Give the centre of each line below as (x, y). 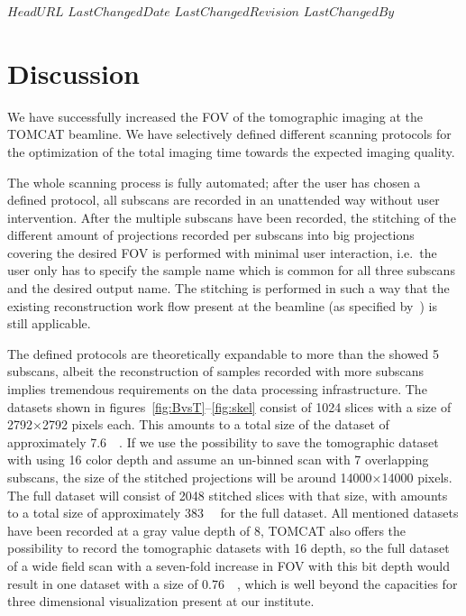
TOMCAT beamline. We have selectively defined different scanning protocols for (229, 134)
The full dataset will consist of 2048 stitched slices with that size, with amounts (228, 495)
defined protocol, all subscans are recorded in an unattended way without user (224, 200)
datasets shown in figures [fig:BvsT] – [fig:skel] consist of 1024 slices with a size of (229, 406)
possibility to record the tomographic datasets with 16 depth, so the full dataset (228, 548)
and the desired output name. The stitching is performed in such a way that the (228, 288)
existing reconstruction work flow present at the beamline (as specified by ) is (222, 305)
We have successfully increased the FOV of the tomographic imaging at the (215, 116)
